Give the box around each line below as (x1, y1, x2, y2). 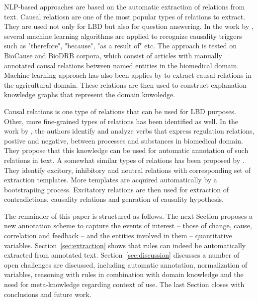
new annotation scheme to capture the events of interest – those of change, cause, (4, 220, 252, 231)
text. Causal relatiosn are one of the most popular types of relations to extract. (4, 11, 246, 21)
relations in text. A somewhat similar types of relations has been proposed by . (4, 154, 245, 165)
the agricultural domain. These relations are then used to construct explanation (4, 79, 247, 90)
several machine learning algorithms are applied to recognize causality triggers (4, 30, 242, 41)
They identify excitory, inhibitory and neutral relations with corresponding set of (4, 164, 251, 175)
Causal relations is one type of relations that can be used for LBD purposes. (4, 106, 236, 116)
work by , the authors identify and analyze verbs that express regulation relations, (4, 126, 255, 136)
